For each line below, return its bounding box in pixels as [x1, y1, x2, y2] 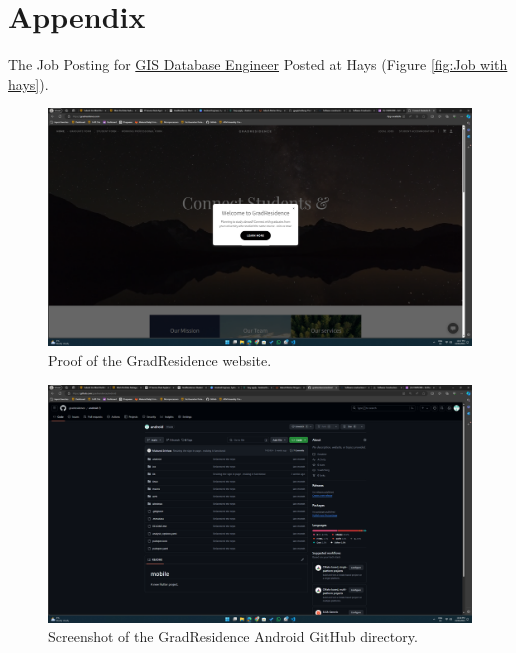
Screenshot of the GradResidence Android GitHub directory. [48, 626, 418, 647]
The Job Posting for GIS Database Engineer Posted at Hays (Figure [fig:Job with [8, 54, 508, 75]
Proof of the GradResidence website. [48, 349, 272, 370]
